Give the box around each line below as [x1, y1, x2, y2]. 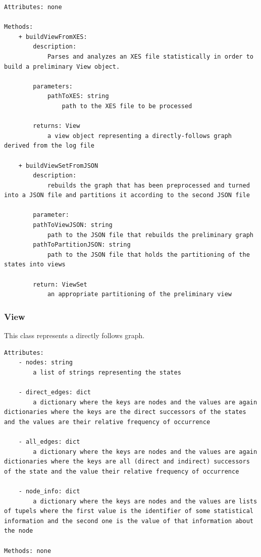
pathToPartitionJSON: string [33, 241, 131, 249]
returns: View [33, 122, 80, 130]
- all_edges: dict [18, 438, 80, 445]
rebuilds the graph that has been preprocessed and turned [47, 181, 250, 189]
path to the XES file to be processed [62, 102, 192, 110]
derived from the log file [4, 142, 94, 150]
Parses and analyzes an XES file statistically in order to [47, 53, 253, 60]
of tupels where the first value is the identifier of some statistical [4, 507, 253, 515]
